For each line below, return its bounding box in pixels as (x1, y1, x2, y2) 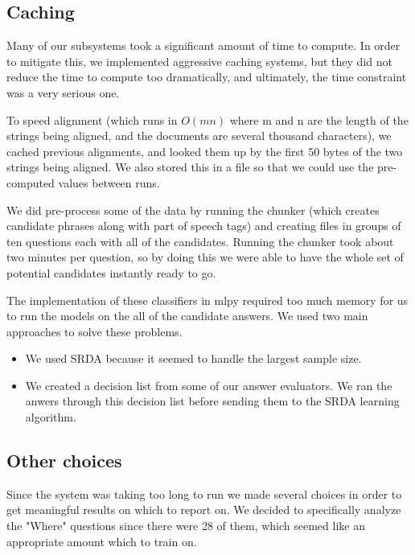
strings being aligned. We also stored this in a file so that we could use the (6, 158, 374, 175)
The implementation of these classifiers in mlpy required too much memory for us (6, 291, 409, 308)
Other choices (6, 448, 122, 473)
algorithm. (25, 409, 76, 425)
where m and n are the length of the (229, 111, 409, 128)
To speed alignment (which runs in (6, 111, 178, 128)
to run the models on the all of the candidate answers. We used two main (6, 307, 368, 324)
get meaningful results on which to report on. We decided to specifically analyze (6, 501, 401, 518)
